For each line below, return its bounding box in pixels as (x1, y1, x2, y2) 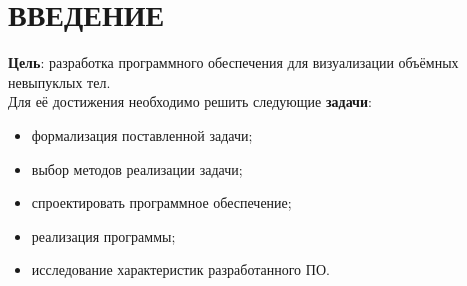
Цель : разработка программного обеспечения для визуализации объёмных (8, 52, 459, 73)
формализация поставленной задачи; (31, 124, 253, 145)
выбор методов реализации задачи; (31, 158, 243, 179)
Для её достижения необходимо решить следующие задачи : (8, 91, 372, 112)
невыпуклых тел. (8, 71, 111, 92)
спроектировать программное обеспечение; (31, 192, 292, 213)
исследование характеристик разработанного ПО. (31, 259, 330, 280)
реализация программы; (31, 225, 176, 246)
